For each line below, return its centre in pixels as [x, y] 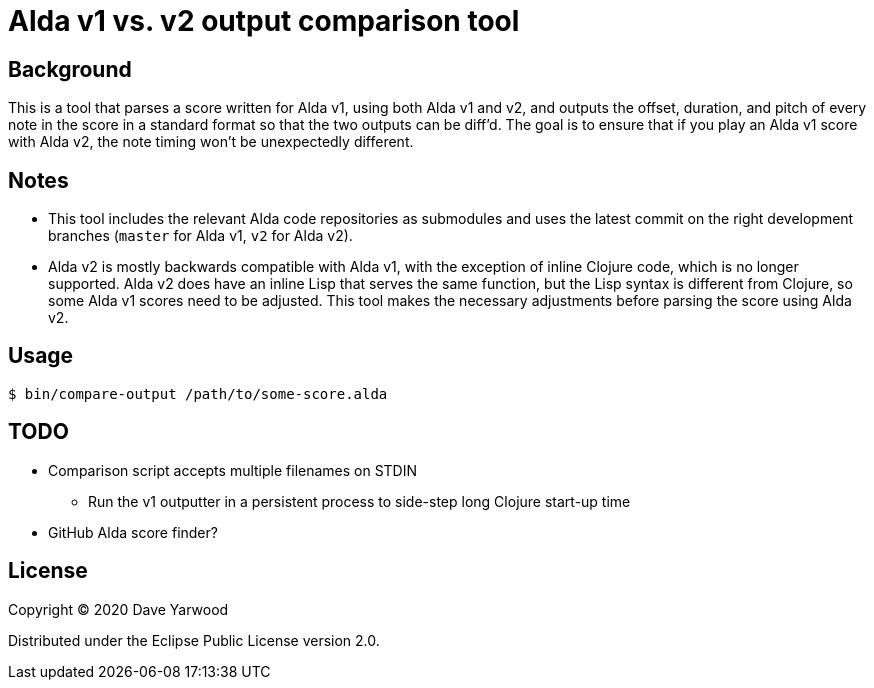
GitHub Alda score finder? [133, 532]
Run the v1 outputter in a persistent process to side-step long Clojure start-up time [359, 501]
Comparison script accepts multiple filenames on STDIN [233, 470]
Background [70, 69]
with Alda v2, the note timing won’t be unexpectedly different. [211, 142]
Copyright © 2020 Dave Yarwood [118, 609]
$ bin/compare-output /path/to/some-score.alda [198, 393]
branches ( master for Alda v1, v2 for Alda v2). [200, 236]
